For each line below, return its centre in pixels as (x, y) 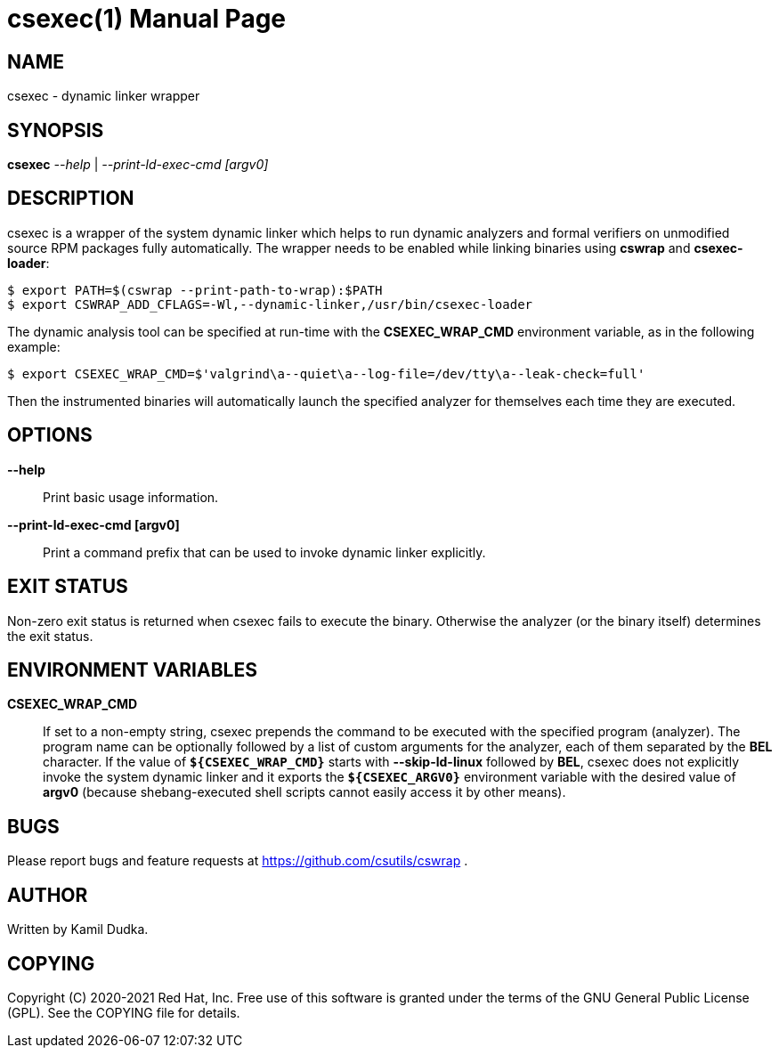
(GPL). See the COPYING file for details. (124, 1012)
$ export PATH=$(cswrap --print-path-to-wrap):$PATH (195, 290)
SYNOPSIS (56, 130)
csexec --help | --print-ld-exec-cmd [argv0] (138, 165)
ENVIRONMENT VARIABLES (132, 670)
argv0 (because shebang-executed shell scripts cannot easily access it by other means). (304, 792)
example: (34, 346)
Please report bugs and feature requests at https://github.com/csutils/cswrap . (238, 861)
